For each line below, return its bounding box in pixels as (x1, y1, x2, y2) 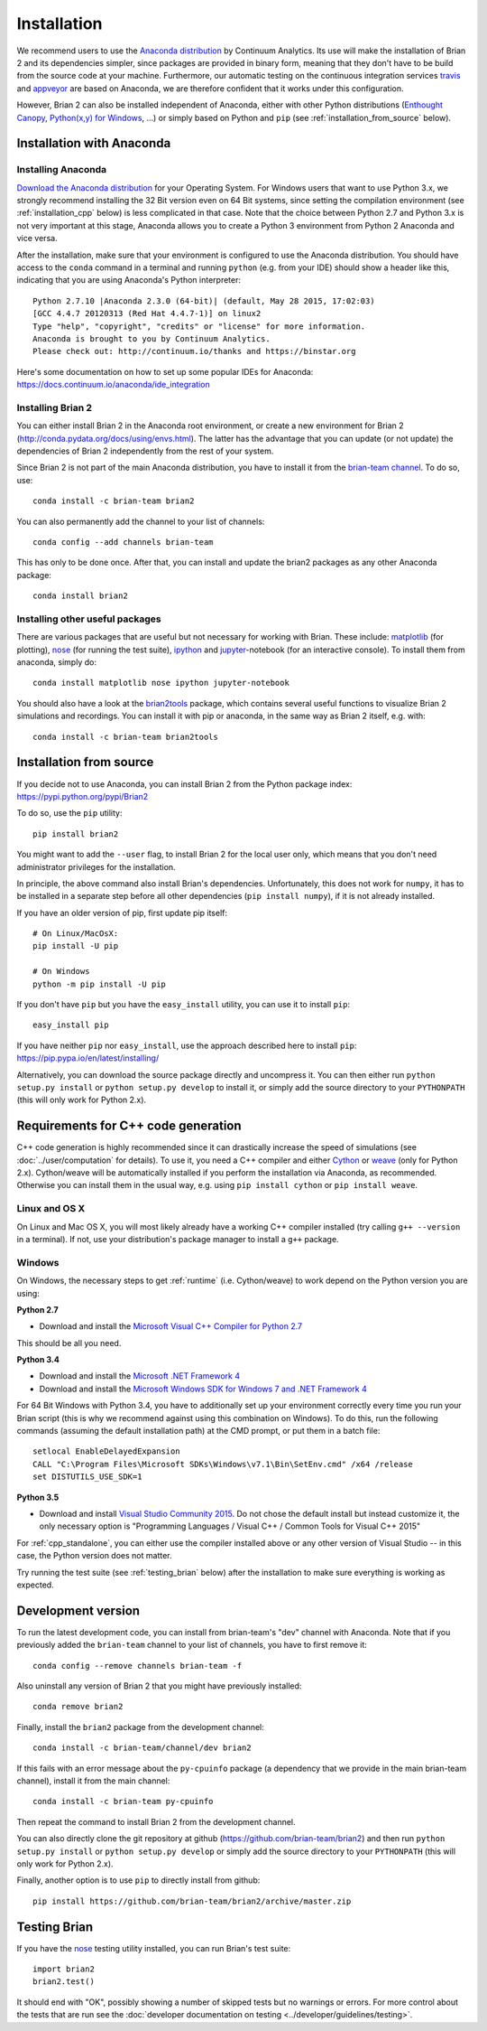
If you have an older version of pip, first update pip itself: (16, 907, 227, 918)
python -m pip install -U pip (32, 978, 167, 989)
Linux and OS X (16, 1203, 86, 1215)
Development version (16, 1603, 140, 1618)
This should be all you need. (16, 1337, 122, 1348)
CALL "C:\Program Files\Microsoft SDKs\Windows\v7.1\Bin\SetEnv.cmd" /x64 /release (32, 1459, 414, 1469)
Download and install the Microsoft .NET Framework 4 (39, 1371, 241, 1381)
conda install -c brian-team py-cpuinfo (32, 1796, 214, 1807)
